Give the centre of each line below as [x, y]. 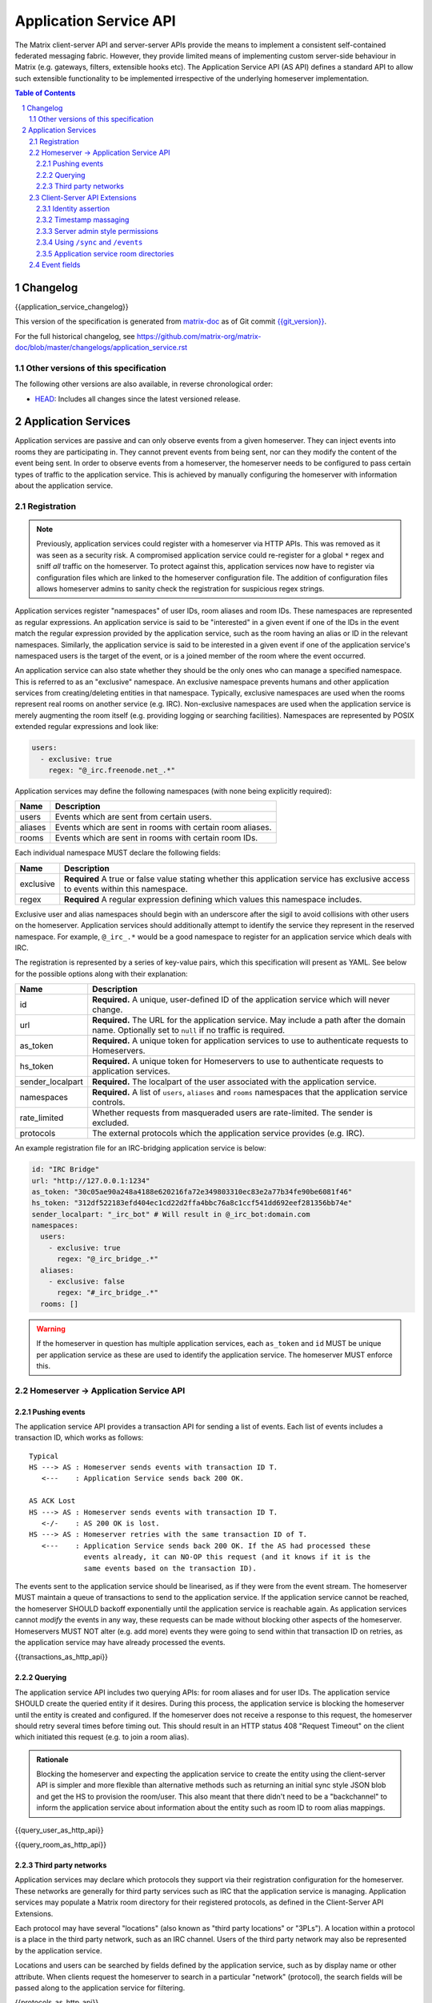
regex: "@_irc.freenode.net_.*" [112, 770]
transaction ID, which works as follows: [79, 1437]
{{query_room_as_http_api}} [61, 1845]
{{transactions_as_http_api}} [61, 1657]
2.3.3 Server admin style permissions [98, 231]
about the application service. [64, 486]
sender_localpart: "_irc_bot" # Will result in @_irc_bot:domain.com [171, 1214]
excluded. [111, 1123]
